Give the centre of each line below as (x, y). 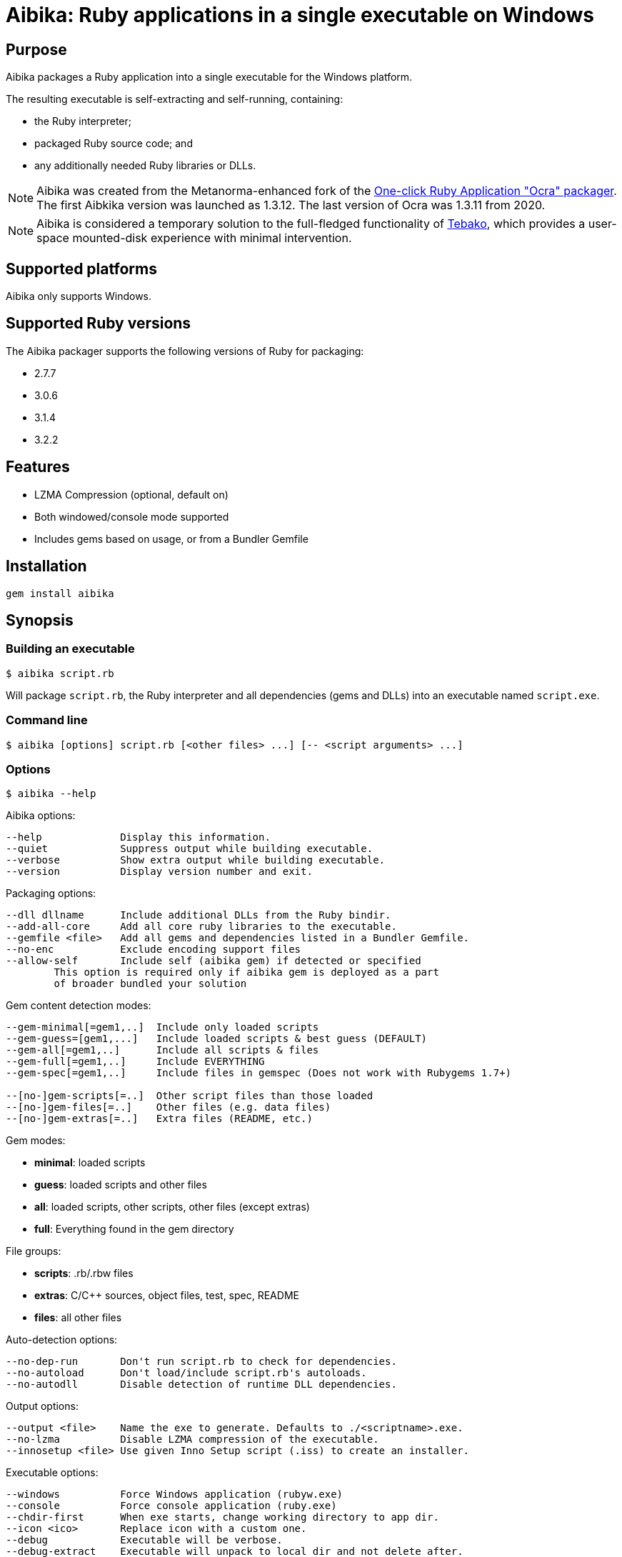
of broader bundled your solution (150, 984)
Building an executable (70, 649)
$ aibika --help (51, 794)
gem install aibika (60, 593)
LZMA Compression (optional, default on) (131, 494)
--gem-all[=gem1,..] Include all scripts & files (162, 1050)
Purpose (36, 49)
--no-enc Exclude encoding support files (154, 950)
